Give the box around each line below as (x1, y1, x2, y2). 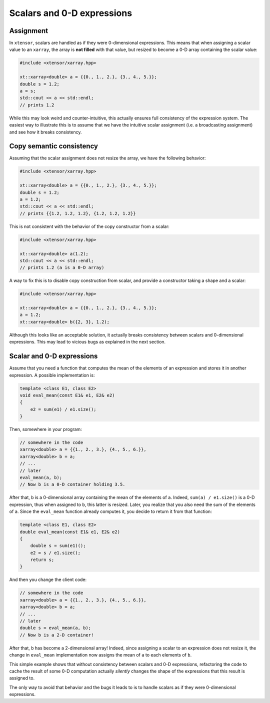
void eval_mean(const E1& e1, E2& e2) (19, 392, 115, 398)
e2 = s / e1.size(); (30, 550, 81, 555)
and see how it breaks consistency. (9, 129, 82, 135)
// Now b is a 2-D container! (19, 632, 94, 637)
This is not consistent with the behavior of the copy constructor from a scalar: (9, 223, 170, 229)
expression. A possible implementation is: (9, 372, 95, 378)
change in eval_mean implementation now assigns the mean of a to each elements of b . (9, 652, 192, 658)
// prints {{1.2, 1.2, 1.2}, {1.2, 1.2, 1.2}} (19, 210, 136, 216)
